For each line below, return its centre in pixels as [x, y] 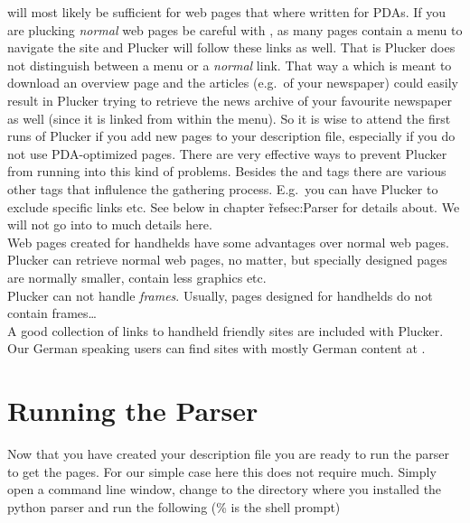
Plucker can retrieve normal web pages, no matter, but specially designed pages [227, 260]
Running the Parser [133, 411]
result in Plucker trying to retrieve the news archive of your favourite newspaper [230, 100]
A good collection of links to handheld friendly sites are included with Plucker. [226, 330]
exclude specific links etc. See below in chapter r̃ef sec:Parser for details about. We [234, 206]
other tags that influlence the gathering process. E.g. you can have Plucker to [223, 188]
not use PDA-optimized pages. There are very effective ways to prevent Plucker [227, 153]
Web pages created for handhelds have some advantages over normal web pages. [228, 242]
